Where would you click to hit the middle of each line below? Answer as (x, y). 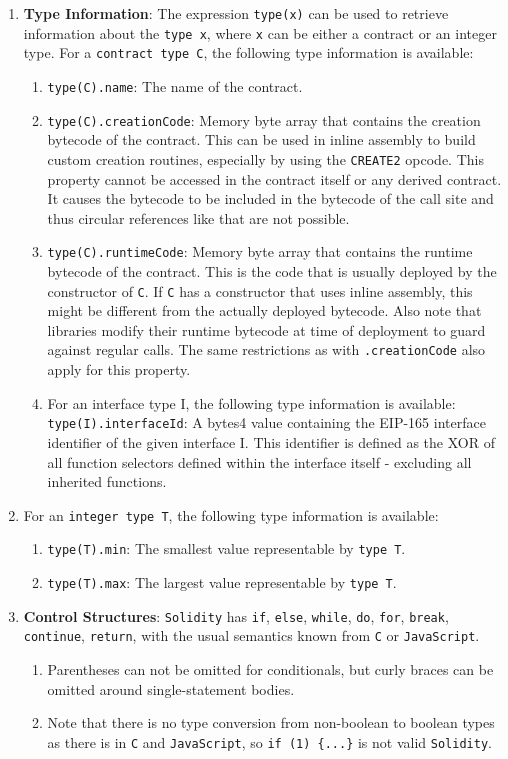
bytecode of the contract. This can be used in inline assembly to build (261, 139)
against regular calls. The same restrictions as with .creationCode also (266, 349)
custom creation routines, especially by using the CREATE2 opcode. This (265, 158)
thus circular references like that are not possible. (198, 217)
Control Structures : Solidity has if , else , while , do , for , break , (236, 615)
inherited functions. (107, 481)
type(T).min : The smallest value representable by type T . (226, 548)
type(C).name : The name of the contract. (175, 85)
